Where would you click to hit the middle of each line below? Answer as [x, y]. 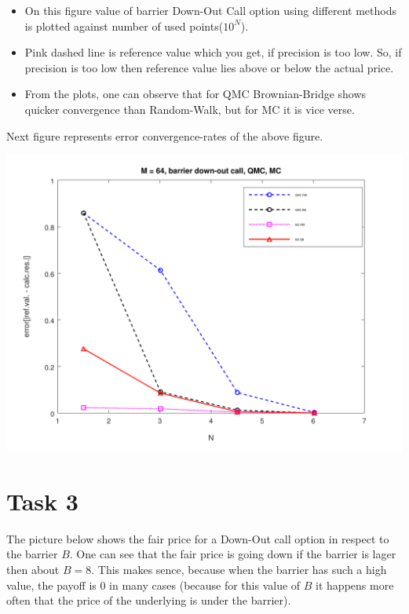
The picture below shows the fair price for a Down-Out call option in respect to [198, 538]
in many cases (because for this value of [205, 585]
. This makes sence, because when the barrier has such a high [239, 570]
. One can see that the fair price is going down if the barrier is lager [233, 554]
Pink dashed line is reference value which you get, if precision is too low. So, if [213, 52]
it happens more [355, 585]
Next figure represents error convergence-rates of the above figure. [165, 135]
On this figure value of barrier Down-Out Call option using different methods [210, 10]
